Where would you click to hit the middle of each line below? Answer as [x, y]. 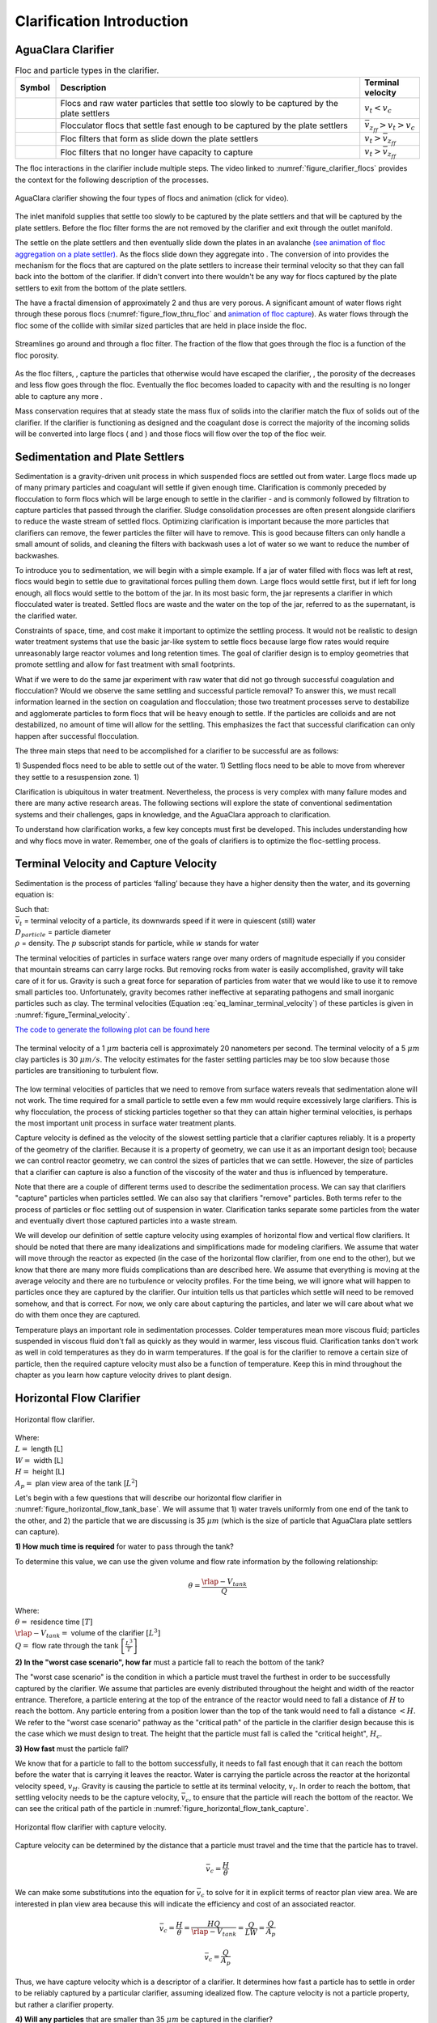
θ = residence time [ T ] [54, 1622]
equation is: [34, 894]
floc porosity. [37, 355]
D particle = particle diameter [63, 933]
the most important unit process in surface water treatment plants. [125, 1123]
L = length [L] [39, 1449]
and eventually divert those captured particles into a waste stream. [126, 1221]
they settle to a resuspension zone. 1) [77, 777]
